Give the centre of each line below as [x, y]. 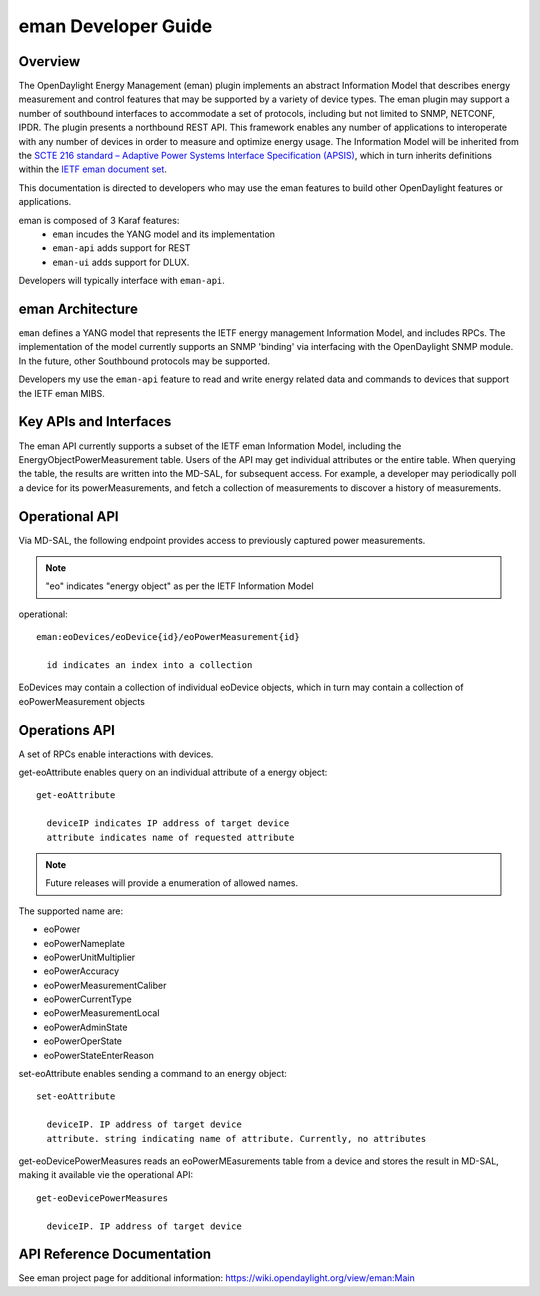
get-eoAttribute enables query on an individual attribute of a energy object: [173, 772]
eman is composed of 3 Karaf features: [99, 220]
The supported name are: [71, 911]
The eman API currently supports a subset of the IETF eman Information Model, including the [210, 446]
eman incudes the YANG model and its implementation [163, 234]
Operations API [66, 730]
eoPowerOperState [83, 1041]
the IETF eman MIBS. [61, 393]
